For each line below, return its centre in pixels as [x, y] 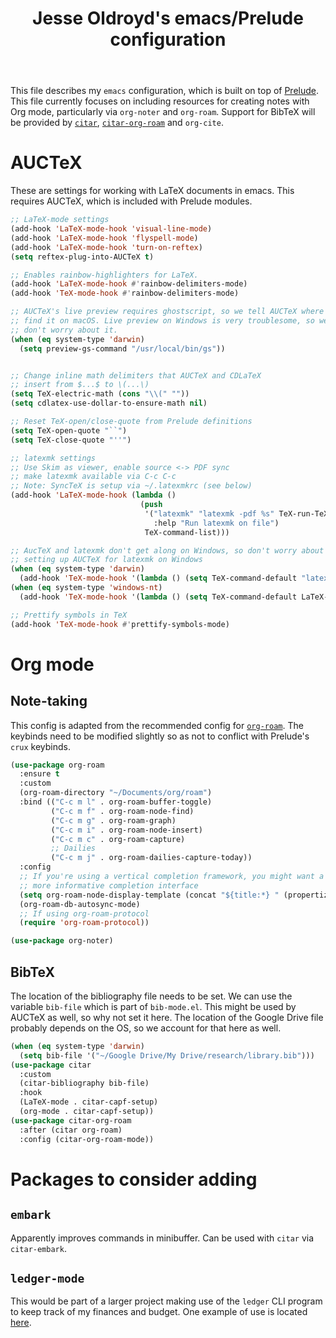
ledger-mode [47, 1278]
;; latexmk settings [53, 458]
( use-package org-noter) [62, 941]
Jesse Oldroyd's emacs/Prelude [168, 18]
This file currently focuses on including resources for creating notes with [160, 101]
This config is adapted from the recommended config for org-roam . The [157, 725]
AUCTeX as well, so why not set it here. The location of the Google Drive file [167, 1017]
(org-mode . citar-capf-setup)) [87, 1112]
